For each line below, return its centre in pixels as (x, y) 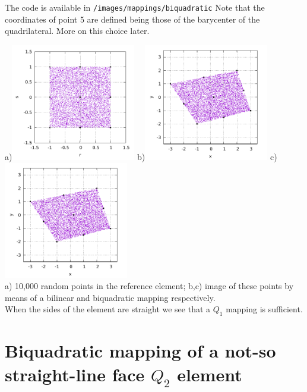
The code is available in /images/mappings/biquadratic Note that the (135, 7)
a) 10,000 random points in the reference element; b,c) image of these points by (149, 286)
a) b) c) (141, 156)
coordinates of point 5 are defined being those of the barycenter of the (132, 19)
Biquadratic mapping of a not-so (140, 351)
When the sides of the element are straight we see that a (108, 309)
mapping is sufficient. (264, 309)
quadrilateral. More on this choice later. (77, 31)
